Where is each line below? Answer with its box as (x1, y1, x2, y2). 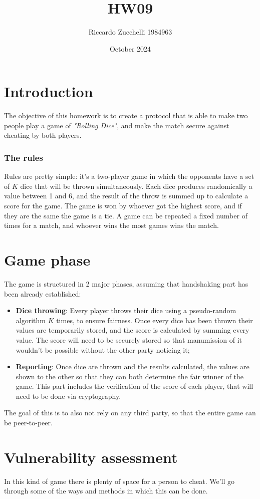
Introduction (4, 81, 93, 102)
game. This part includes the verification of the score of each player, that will (16, 381, 253, 391)
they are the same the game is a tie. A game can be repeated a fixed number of (4, 210, 247, 220)
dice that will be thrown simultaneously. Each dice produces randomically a (20, 180, 252, 191)
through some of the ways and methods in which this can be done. (4, 485, 208, 496)
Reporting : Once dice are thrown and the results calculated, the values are (16, 361, 249, 372)
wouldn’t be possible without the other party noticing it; (16, 344, 190, 355)
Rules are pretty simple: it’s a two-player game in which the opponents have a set (4, 171, 254, 181)
